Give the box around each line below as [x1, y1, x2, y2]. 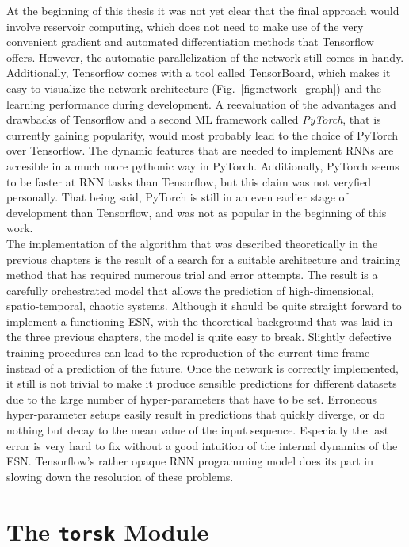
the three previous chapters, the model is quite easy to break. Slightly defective [6, 328, 392, 345]
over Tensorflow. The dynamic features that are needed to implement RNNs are [6, 142, 394, 159]
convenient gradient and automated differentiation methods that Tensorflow [6, 33, 374, 50]
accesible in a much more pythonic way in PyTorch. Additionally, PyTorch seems [6, 157, 399, 174]
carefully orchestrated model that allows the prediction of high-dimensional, [6, 281, 374, 298]
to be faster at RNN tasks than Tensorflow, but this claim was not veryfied [6, 173, 372, 189]
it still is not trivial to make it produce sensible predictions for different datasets [6, 375, 397, 392]
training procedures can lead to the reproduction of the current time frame [6, 344, 370, 361]
